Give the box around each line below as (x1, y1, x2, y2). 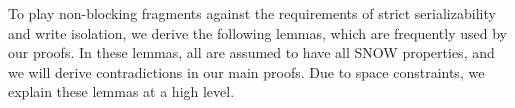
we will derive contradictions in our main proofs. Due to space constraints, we (8, 61, 485, 82)
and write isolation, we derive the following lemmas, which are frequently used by (8, 22, 507, 43)
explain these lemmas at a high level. (8, 81, 235, 102)
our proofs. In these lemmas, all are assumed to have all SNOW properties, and (8, 42, 495, 63)
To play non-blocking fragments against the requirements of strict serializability (8, 3, 496, 23)
